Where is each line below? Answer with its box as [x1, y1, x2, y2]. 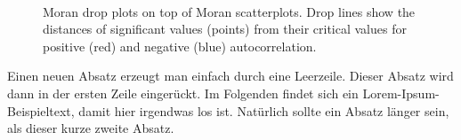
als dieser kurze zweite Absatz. [7, 119, 174, 137]
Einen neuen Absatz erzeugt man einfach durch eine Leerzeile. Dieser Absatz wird [7, 66, 454, 85]
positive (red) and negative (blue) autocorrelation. [43, 36, 317, 55]
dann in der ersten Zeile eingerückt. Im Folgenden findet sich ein [7, 83, 359, 102]
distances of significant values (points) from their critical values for [43, 19, 407, 38]
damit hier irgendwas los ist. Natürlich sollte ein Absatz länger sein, [78, 101, 449, 120]
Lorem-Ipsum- [362, 83, 440, 102]
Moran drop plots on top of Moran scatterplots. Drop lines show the [43, 2, 416, 20]
